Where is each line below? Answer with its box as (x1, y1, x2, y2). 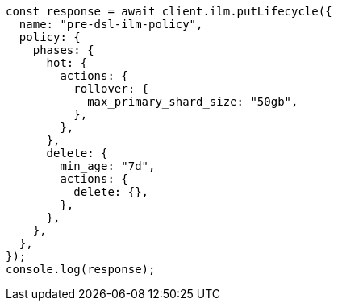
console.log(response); (6, 263, 156, 276)
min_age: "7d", (60, 160, 156, 172)
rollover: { (73, 82, 149, 95)
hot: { (46, 56, 88, 69)
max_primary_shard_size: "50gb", (87, 95, 298, 108)
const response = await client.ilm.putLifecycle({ (6, 5, 332, 18)
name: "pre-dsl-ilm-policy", (19, 18, 203, 31)
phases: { (32, 44, 94, 56)
